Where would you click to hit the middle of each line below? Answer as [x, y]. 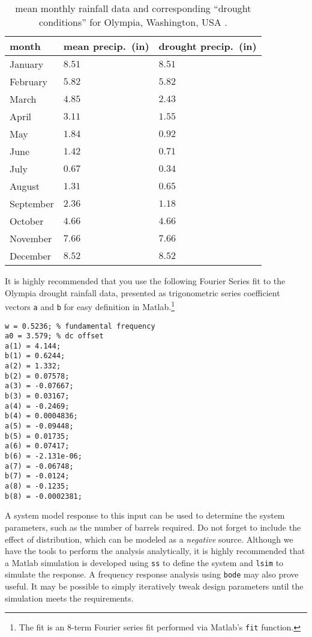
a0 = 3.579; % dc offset [54, 336]
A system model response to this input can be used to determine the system [145, 515]
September [32, 203]
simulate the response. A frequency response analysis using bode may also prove [152, 574]
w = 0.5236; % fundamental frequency [80, 326]
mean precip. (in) [106, 46]
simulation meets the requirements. [69, 598]
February [29, 81]
